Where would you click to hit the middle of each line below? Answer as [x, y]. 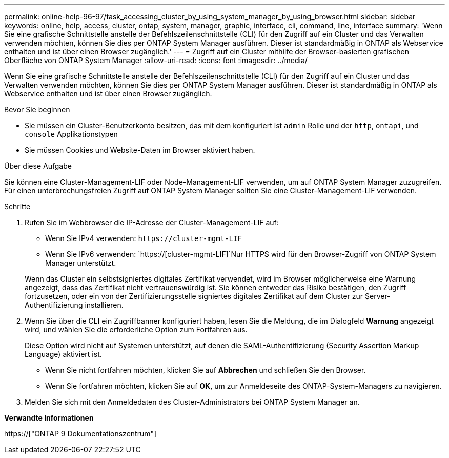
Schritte [17, 206]
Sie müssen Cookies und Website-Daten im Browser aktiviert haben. [140, 150]
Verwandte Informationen [49, 418]
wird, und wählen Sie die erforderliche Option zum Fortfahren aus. [136, 330]
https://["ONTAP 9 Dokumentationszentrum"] [80, 434]
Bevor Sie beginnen [37, 109]
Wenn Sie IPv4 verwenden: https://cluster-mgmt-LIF [144, 238]
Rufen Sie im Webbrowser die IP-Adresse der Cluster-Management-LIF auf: [152, 222]
